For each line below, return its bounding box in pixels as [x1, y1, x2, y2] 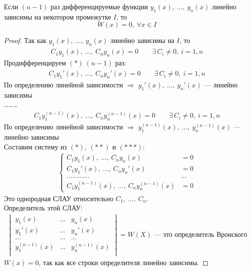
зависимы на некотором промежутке [4, 11, 111, 21]
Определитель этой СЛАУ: [4, 203, 83, 213]
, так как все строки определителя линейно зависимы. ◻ [39, 257, 209, 267]
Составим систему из [4, 141, 67, 151]
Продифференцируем [4, 58, 66, 68]
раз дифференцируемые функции [50, 1, 148, 11]
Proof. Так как [4, 35, 47, 45]
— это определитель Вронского [154, 231, 247, 239]
